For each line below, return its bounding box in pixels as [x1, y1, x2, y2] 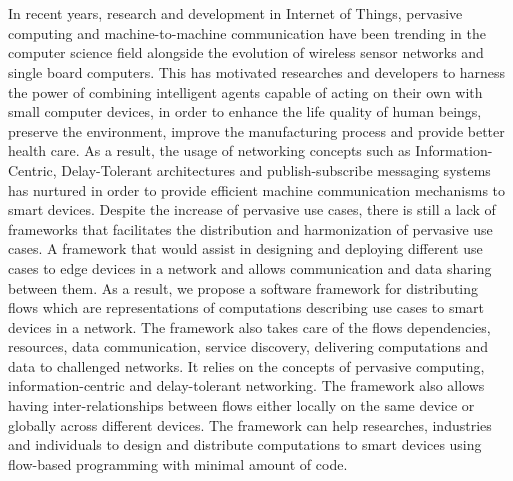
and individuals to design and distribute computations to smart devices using [8, 434, 482, 455]
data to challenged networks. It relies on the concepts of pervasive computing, [8, 355, 485, 376]
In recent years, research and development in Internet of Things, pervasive [8, 3, 463, 24]
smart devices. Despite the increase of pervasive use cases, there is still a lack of [8, 199, 496, 220]
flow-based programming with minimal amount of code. [8, 453, 348, 474]
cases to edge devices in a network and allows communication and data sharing [8, 257, 492, 278]
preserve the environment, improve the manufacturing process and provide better [8, 120, 505, 141]
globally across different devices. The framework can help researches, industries [8, 414, 492, 435]
